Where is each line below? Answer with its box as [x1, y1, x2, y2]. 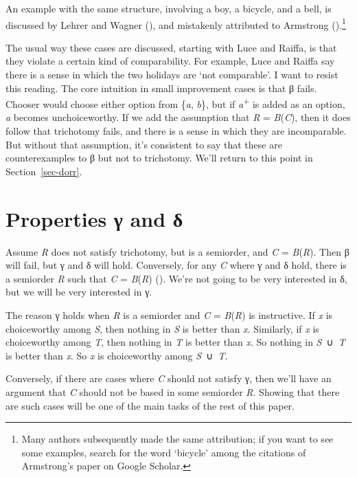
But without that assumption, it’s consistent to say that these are [5, 137, 282, 151]
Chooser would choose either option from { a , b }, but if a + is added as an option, [5, 95, 345, 111]
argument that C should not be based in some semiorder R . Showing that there [5, 384, 340, 399]
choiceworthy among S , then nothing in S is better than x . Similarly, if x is [5, 321, 319, 335]
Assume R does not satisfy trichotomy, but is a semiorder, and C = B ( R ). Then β [5, 244, 349, 258]
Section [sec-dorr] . [5, 164, 82, 178]
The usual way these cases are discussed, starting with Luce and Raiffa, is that [5, 40, 337, 54]
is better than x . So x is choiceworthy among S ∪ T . [5, 348, 228, 362]
